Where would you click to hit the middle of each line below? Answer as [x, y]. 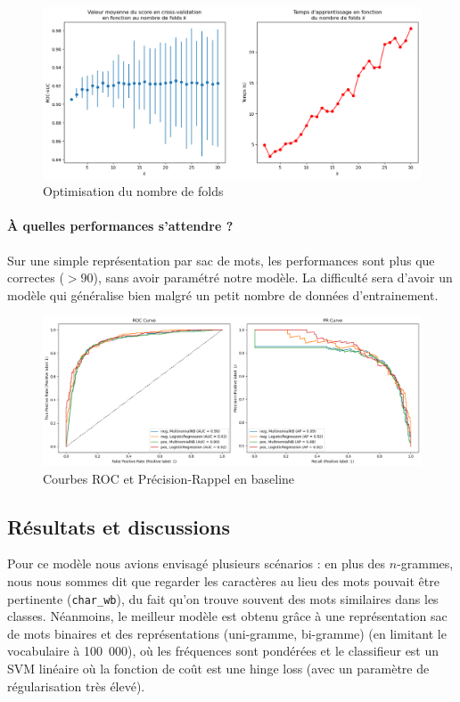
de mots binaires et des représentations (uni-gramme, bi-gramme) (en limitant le [227, 633]
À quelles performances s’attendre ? [120, 226]
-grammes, [425, 563]
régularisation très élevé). [76, 686]
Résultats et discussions [119, 526]
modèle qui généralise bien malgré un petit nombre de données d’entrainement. [223, 294]
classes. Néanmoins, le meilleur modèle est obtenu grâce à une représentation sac [227, 616]
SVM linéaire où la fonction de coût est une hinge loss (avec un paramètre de [218, 668]
